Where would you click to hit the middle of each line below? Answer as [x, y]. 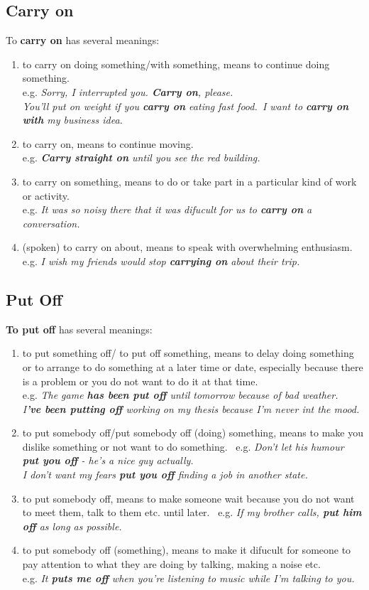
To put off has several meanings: [79, 329]
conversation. [51, 223]
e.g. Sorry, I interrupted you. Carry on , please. [128, 91]
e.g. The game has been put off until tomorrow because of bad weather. [180, 395]
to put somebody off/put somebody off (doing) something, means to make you [193, 433]
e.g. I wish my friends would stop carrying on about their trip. [161, 261]
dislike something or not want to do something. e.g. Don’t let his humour [183, 446]
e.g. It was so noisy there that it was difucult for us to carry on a [167, 209]
